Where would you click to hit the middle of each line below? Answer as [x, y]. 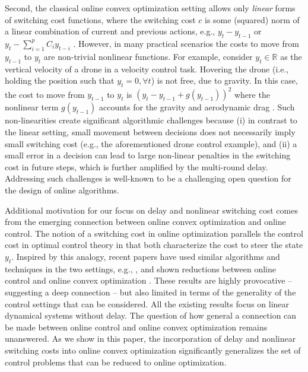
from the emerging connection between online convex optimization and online [145, 222]
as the [291, 56]
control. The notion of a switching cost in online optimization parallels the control [154, 233]
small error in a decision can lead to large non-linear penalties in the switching [148, 155]
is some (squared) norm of [252, 19]
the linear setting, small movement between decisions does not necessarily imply [150, 132]
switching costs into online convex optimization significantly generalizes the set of [153, 350]
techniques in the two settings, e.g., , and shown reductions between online [140, 268]
